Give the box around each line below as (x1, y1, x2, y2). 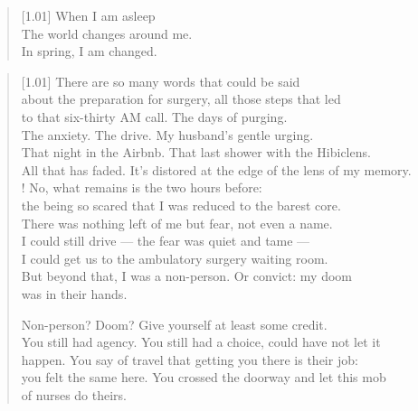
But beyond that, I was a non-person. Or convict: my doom (21, 266, 352, 285)
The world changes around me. (21, 23, 193, 42)
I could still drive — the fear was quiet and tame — (21, 231, 310, 250)
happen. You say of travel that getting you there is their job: (21, 350, 358, 369)
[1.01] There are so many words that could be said (21, 71, 300, 90)
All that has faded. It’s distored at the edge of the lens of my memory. (21, 160, 412, 179)
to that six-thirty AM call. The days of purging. (21, 107, 288, 126)
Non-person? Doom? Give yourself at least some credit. (21, 314, 328, 333)
